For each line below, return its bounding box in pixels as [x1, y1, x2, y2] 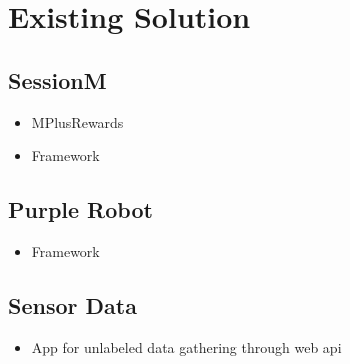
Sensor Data [8, 289, 137, 320]
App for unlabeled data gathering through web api [31, 336, 342, 357]
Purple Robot [8, 194, 153, 225]
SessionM [8, 64, 107, 95]
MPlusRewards [31, 111, 124, 132]
